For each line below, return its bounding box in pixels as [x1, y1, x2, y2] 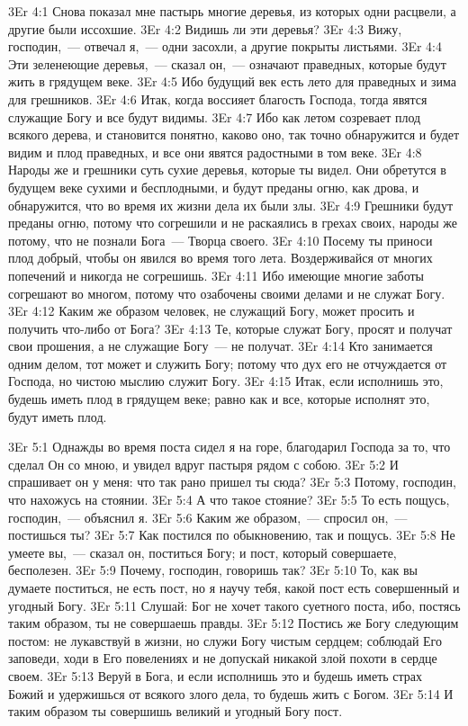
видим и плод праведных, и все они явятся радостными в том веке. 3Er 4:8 [8, 142, 422, 161]
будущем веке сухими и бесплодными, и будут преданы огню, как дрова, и [8, 177, 419, 196]
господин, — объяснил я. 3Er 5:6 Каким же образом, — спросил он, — [8, 507, 408, 526]
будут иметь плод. [8, 407, 107, 426]
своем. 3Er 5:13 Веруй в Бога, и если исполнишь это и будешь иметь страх [8, 666, 423, 685]
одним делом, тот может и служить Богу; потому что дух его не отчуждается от [8, 354, 447, 372]
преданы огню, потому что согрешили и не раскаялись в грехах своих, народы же [8, 213, 458, 232]
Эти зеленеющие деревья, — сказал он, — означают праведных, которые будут [8, 54, 446, 73]
